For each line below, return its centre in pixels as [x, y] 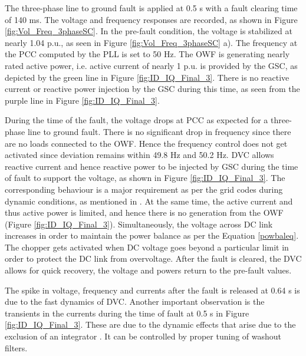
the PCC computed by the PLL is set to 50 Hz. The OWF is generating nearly [147, 54]
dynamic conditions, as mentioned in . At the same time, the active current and [149, 201]
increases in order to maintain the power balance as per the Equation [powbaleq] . [152, 235]
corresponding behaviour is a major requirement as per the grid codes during [144, 189]
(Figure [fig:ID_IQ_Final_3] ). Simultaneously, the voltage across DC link [139, 224]
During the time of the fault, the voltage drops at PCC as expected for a [136, 120]
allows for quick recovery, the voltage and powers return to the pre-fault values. [148, 270]
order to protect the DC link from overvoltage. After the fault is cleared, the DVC [153, 258]
